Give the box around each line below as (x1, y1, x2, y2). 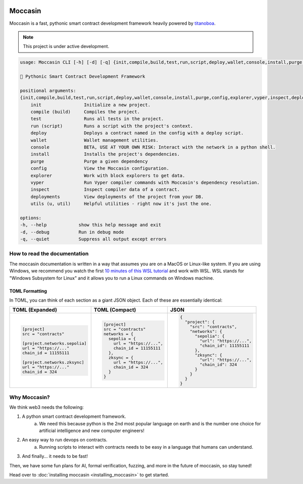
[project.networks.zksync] (22, 359, 84, 365)
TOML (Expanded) (12, 306, 58, 313)
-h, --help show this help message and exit (20, 222, 162, 228)
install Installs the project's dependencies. (30, 152, 180, 157)
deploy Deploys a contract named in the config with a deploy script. (30, 130, 244, 136)
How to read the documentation (9, 250, 89, 257)
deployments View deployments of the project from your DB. (30, 193, 204, 200)
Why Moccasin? (9, 394, 50, 401)
